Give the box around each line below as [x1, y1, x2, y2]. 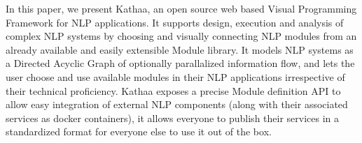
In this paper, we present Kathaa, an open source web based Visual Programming [6, 1, 357, 15]
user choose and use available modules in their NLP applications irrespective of [6, 69, 345, 84]
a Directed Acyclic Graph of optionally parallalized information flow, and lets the [6, 56, 355, 70]
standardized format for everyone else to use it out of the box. [6, 124, 272, 139]
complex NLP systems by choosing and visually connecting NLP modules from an [6, 29, 357, 43]
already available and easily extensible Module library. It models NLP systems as [6, 42, 354, 57]
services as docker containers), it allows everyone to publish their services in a [6, 110, 340, 125]
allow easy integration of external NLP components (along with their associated [6, 97, 348, 112]
